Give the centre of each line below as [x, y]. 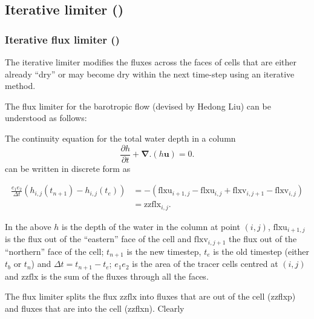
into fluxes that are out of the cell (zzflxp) [218, 296]
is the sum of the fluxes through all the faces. [125, 276]
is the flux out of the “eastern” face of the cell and [98, 239]
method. [20, 86]
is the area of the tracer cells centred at [205, 264]
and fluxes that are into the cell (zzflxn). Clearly [95, 308]
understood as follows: [46, 118]
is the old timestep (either [261, 251]
